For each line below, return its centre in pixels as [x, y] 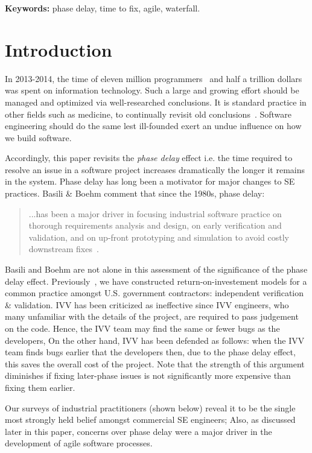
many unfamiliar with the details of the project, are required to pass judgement [152, 316]
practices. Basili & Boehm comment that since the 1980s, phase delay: [135, 193]
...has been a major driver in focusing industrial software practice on [155, 213]
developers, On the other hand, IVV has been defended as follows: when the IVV [155, 340]
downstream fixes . [64, 249]
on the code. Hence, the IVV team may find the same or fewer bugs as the [142, 328]
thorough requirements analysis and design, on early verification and [155, 225]
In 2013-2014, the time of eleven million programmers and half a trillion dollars [154, 78]
